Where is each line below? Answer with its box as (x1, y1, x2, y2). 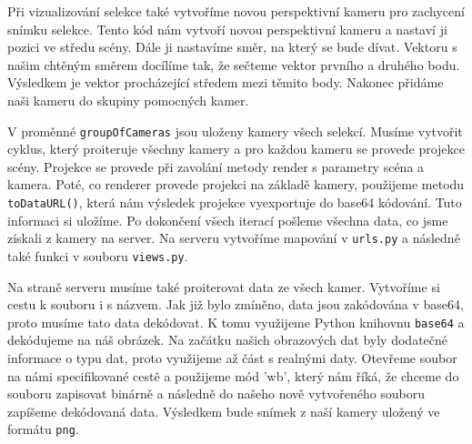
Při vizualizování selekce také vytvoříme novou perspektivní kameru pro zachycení (7, 2, 465, 20)
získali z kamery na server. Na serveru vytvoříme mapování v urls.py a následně (7, 228, 460, 247)
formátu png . (7, 419, 79, 439)
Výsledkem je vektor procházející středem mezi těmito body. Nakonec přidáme (7, 73, 444, 92)
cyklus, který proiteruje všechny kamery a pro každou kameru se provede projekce (7, 139, 465, 158)
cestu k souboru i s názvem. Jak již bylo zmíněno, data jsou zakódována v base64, (7, 295, 464, 314)
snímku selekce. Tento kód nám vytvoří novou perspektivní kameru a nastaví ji (7, 19, 447, 38)
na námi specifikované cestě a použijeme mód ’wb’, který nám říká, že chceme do (7, 366, 459, 385)
